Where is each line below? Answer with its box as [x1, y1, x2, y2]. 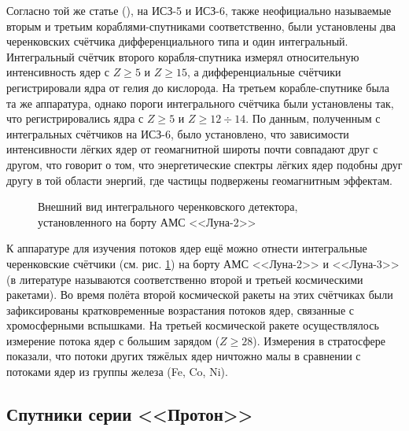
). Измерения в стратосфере [252, 332, 385, 348]
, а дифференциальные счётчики [186, 64, 341, 80]
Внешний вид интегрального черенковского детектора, [38, 198, 298, 215]
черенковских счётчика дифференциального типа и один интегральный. [6, 33, 348, 50]
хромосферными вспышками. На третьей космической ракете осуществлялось [6, 317, 379, 333]
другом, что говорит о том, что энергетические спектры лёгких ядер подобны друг [6, 156, 403, 172]
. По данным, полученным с [245, 110, 381, 127]
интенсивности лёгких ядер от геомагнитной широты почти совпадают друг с [6, 141, 378, 157]
